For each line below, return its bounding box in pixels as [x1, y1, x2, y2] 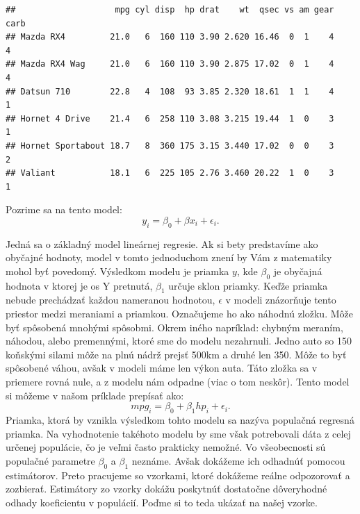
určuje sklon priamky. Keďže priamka [168, 278, 328, 292]
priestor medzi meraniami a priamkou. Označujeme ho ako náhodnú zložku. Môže [6, 306, 353, 321]
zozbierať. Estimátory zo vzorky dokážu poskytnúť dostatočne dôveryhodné [6, 481, 327, 496]
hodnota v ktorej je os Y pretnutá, [6, 278, 153, 292]
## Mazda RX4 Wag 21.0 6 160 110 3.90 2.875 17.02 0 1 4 [6, 59, 334, 69]
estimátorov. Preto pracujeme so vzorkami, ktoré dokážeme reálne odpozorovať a [6, 467, 350, 482]
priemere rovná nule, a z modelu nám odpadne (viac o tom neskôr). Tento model [6, 374, 350, 389]
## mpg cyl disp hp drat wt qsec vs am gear [6, 5, 334, 15]
